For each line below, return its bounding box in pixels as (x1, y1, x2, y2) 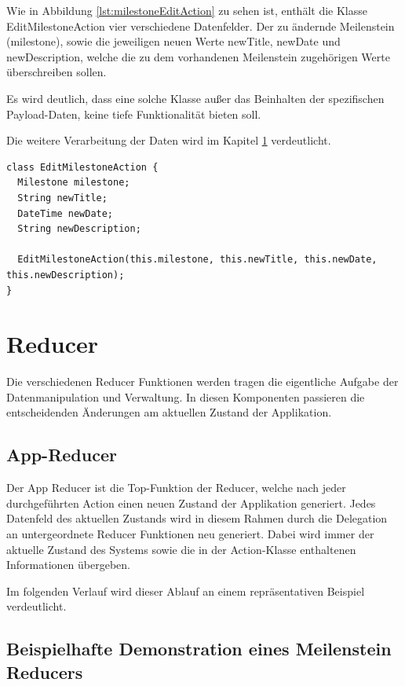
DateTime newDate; (17, 207, 114, 219)
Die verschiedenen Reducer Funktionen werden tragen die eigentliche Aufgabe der (6, 373, 399, 390)
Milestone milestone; (17, 177, 130, 189)
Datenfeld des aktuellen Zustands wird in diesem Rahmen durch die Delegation (6, 510, 388, 526)
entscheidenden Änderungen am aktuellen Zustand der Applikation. (6, 404, 332, 420)
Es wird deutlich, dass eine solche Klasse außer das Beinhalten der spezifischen (6, 90, 385, 106)
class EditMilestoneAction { (6, 161, 159, 173)
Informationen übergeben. (6, 556, 131, 573)
